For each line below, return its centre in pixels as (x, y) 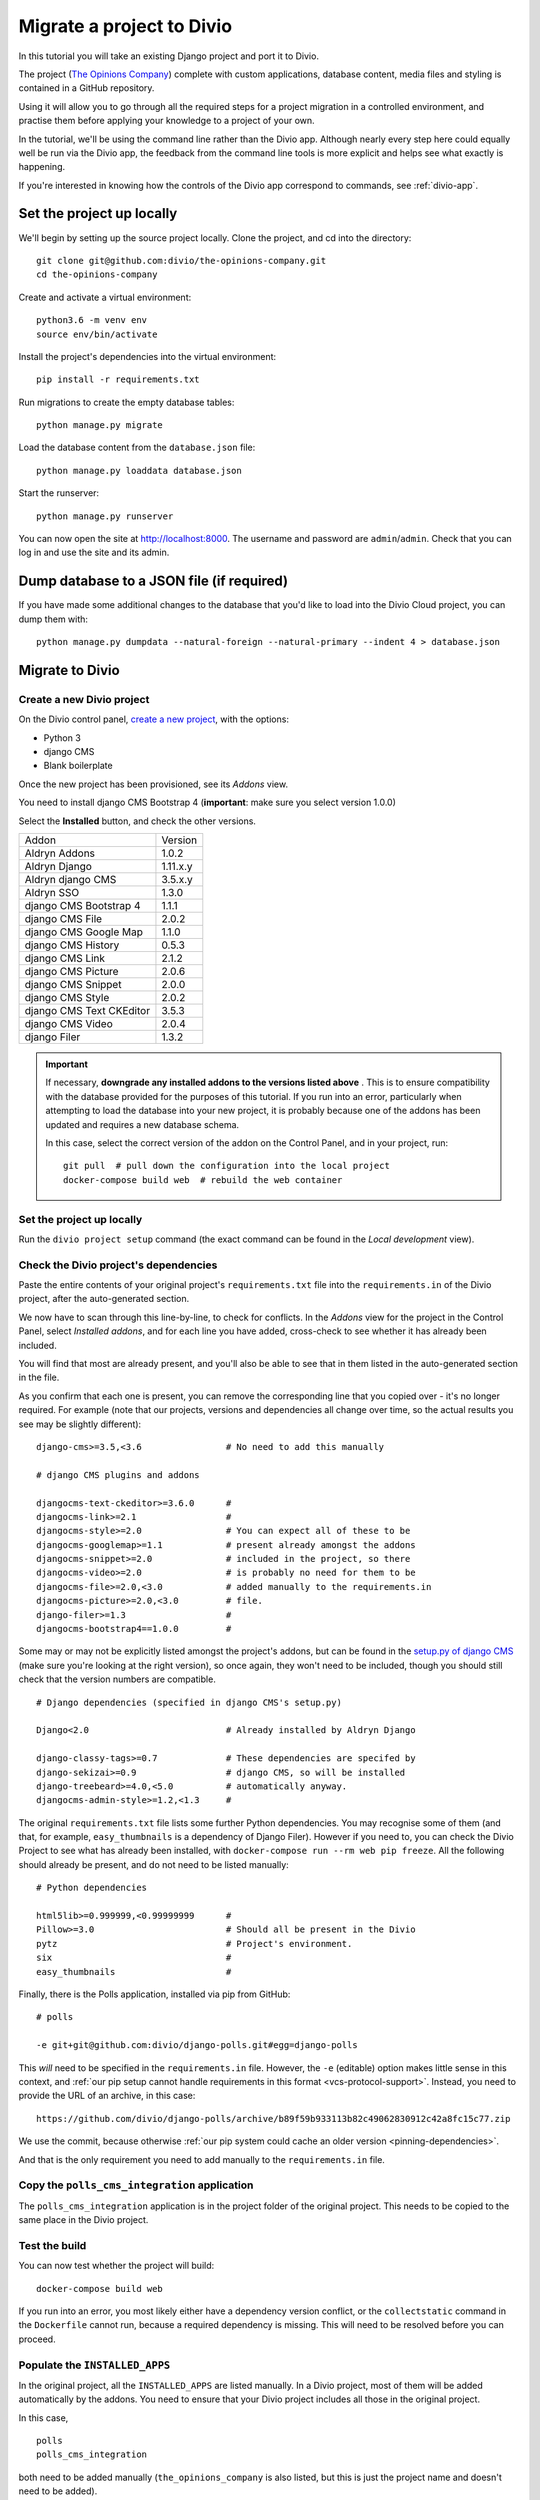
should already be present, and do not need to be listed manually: (153, 1864)
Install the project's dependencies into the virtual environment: (147, 356)
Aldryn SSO (52, 893)
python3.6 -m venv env (92, 320)
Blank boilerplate (78, 766)
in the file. (39, 1377)
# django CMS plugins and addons (118, 1474)
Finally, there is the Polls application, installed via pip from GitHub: (154, 1994)
